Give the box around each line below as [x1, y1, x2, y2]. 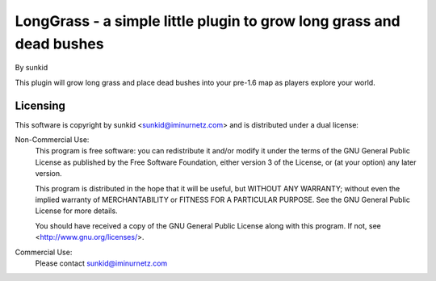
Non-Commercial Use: [15, 135, 90, 145]
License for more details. [35, 206, 118, 216]
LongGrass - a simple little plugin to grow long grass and [15, 12, 400, 30]
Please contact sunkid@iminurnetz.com [35, 258, 168, 268]
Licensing [15, 99, 66, 112]
